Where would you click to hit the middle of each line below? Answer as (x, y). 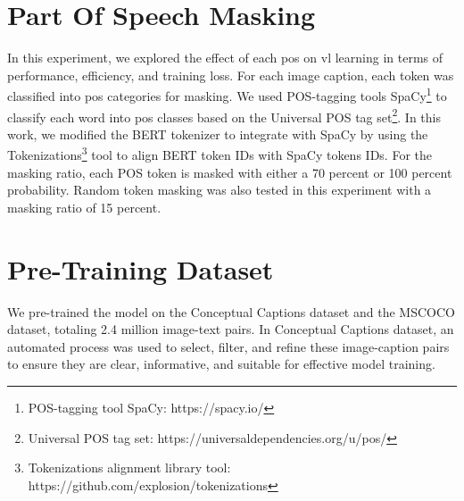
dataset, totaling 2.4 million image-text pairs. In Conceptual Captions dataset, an (231, 329)
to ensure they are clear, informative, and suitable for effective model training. (221, 364)
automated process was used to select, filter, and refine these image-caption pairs (228, 346)
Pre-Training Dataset (141, 268)
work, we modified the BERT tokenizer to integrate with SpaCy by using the (218, 134)
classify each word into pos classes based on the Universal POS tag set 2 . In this (224, 115)
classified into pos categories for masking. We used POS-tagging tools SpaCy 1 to (227, 94)
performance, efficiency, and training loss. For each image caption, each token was (231, 75)
